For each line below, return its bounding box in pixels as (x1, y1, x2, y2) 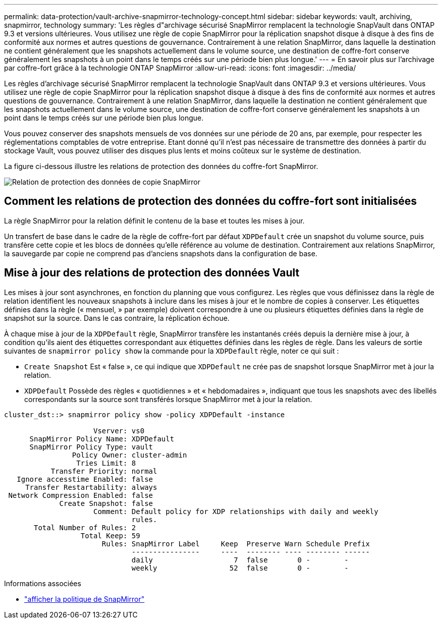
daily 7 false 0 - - (131, 555, 349, 564)
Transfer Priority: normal (50, 467, 157, 475)
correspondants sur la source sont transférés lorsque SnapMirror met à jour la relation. (24, 394, 312, 404)
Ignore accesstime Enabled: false (17, 475, 153, 483)
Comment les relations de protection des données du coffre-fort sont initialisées (4, 195, 417, 208)
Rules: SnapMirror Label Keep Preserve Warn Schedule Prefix (101, 539, 370, 548)
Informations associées (4, 579, 81, 588)
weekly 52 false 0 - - (131, 563, 349, 572)
